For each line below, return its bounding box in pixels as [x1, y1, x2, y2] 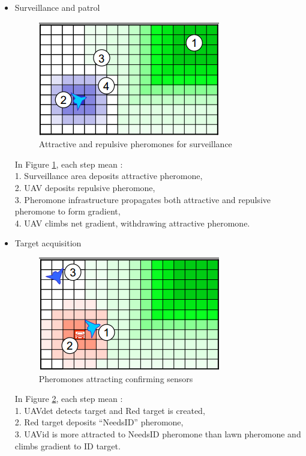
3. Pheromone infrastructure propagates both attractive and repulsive [14, 193, 271, 205]
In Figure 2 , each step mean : [14, 392, 123, 405]
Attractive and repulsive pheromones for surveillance [38, 138, 232, 150]
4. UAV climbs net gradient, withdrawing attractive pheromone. [14, 216, 250, 229]
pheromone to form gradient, [14, 205, 121, 217]
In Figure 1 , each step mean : [14, 157, 123, 170]
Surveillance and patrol [14, 1, 100, 13]
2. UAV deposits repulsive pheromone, [14, 181, 155, 193]
